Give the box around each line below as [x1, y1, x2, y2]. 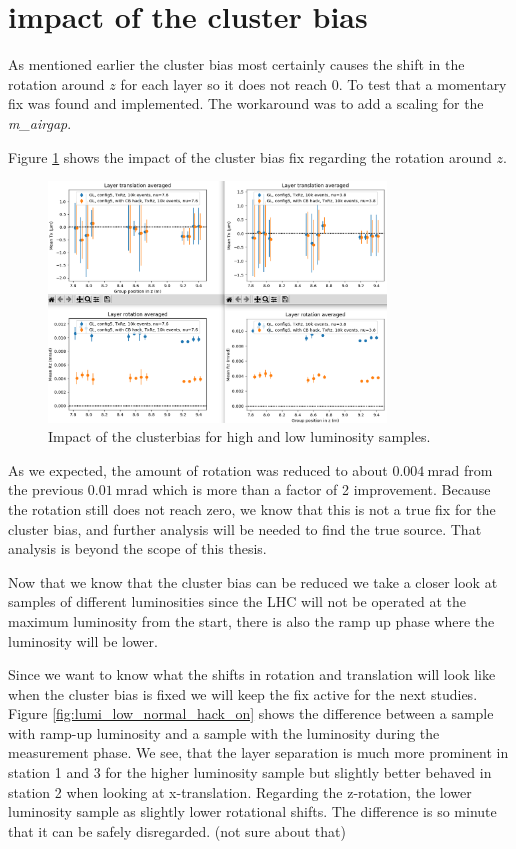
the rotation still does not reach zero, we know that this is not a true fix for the [8, 498, 496, 519]
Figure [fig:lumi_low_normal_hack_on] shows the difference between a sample [8, 703, 494, 724]
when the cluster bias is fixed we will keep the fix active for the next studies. [8, 683, 478, 704]
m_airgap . [8, 112, 72, 133]
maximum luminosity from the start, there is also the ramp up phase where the [8, 610, 495, 631]
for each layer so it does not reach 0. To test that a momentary [120, 73, 507, 94]
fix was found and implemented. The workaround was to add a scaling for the [8, 93, 484, 114]
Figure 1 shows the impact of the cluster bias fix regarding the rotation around [8, 146, 492, 167]
